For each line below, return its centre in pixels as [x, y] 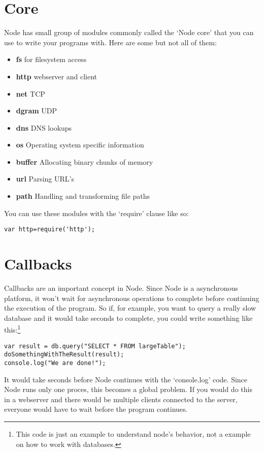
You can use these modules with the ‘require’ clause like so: [96, 213]
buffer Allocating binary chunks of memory [85, 161]
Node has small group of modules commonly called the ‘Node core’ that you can [129, 32]
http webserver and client [57, 76]
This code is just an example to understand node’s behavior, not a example [133, 434]
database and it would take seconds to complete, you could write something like [128, 318]
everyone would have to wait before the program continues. [96, 409]
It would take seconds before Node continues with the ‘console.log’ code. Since [126, 379]
